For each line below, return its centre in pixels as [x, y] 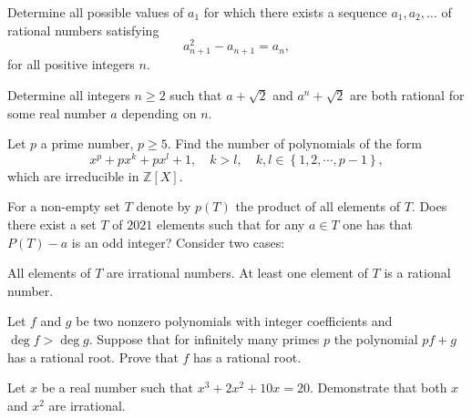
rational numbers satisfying [83, 30]
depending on [159, 112]
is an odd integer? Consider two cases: [178, 242]
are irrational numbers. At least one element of [237, 273]
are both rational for [407, 95]
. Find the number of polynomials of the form [294, 143]
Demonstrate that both [382, 387]
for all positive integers [71, 64]
